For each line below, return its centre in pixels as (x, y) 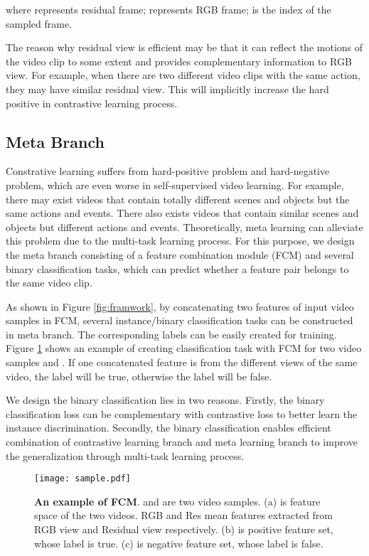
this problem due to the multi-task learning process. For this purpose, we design (180, 241)
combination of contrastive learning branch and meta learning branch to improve (182, 442)
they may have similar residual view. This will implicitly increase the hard (167, 89)
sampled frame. (39, 23)
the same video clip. (49, 283)
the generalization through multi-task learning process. (125, 455)
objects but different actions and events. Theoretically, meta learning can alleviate (184, 226)
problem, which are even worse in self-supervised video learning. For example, (175, 185)
